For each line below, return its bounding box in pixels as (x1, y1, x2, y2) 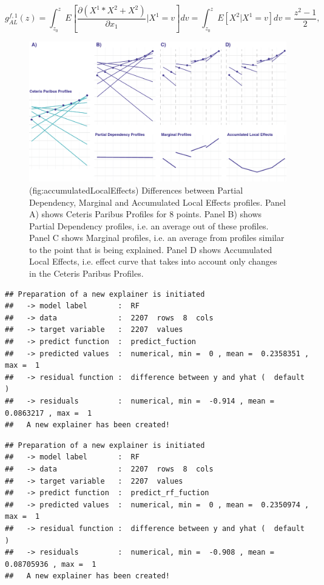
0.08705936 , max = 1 (5, 560, 96, 569)
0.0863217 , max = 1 (5, 408, 92, 418)
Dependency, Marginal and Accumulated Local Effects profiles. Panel (29, 195, 286, 208)
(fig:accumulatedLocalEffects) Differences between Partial (29, 183, 243, 196)
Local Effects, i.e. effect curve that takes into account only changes (29, 255, 277, 268)
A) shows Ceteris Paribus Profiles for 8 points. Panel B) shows (29, 208, 262, 220)
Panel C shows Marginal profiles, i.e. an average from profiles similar (29, 231, 285, 244)
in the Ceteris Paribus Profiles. (29, 267, 144, 280)
